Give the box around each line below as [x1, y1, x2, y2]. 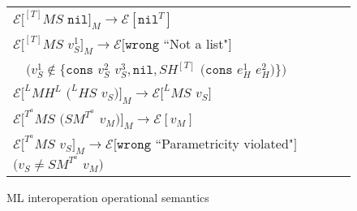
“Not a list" [163, 34, 229, 54]
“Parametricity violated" [155, 133, 294, 153]
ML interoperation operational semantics [6, 188, 209, 205]
